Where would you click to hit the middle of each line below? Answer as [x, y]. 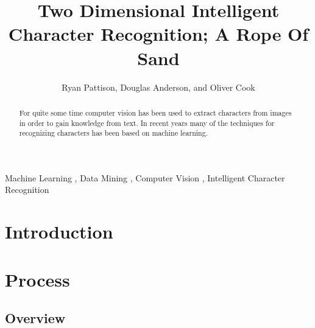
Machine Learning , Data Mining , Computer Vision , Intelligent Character [145, 177]
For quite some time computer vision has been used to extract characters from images [155, 112]
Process [37, 279]
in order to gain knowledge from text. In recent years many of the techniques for [147, 123]
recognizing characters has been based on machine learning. [113, 133]
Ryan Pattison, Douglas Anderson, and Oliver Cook [158, 87]
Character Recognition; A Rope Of [158, 34]
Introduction [59, 232]
